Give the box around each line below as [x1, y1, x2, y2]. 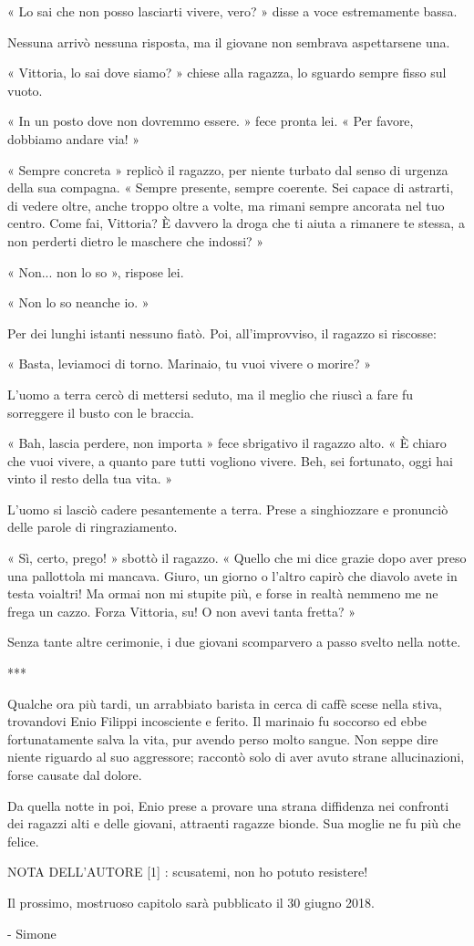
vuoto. [7, 80, 43, 99]
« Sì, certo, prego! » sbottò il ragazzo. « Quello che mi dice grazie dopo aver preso [7, 548, 467, 567]
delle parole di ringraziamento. [7, 517, 178, 536]
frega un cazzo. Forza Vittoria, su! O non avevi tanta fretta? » [7, 601, 355, 620]
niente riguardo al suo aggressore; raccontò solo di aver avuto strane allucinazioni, [7, 747, 465, 766]
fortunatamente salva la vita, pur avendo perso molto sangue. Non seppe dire [7, 729, 438, 748]
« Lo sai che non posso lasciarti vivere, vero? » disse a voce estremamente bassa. [7, 2, 458, 20]
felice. [7, 831, 39, 850]
